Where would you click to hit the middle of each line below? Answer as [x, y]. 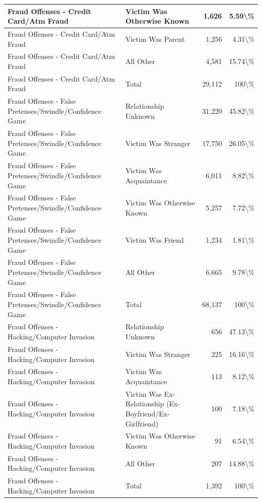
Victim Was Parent [155, 39]
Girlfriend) [142, 423]
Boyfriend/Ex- [147, 413]
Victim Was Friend [154, 239]
